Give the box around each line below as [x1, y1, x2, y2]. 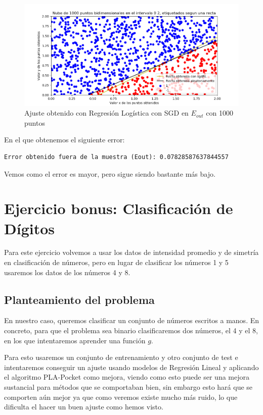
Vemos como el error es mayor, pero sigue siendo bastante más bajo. [4, 168, 215, 179]
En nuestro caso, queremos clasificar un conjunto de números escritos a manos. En [4, 315, 259, 326]
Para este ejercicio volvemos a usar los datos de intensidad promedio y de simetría [4, 247, 259, 257]
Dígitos [4, 218, 55, 238]
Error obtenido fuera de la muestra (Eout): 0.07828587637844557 [4, 153, 229, 161]
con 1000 [206, 108, 233, 118]
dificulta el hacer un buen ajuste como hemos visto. [4, 401, 163, 412]
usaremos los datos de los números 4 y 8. [4, 267, 130, 277]
